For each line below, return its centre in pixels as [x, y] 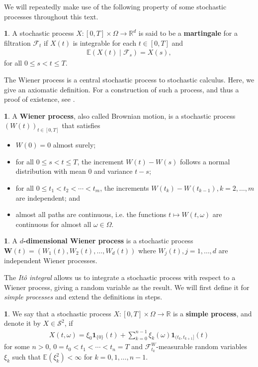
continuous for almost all [53, 224]
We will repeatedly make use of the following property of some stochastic [115, 6]
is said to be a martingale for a [188, 33]
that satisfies [81, 125]
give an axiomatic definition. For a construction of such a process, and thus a [122, 89]
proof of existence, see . [40, 99]
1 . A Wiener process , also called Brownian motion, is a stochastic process [120, 115]
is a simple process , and [213, 313]
